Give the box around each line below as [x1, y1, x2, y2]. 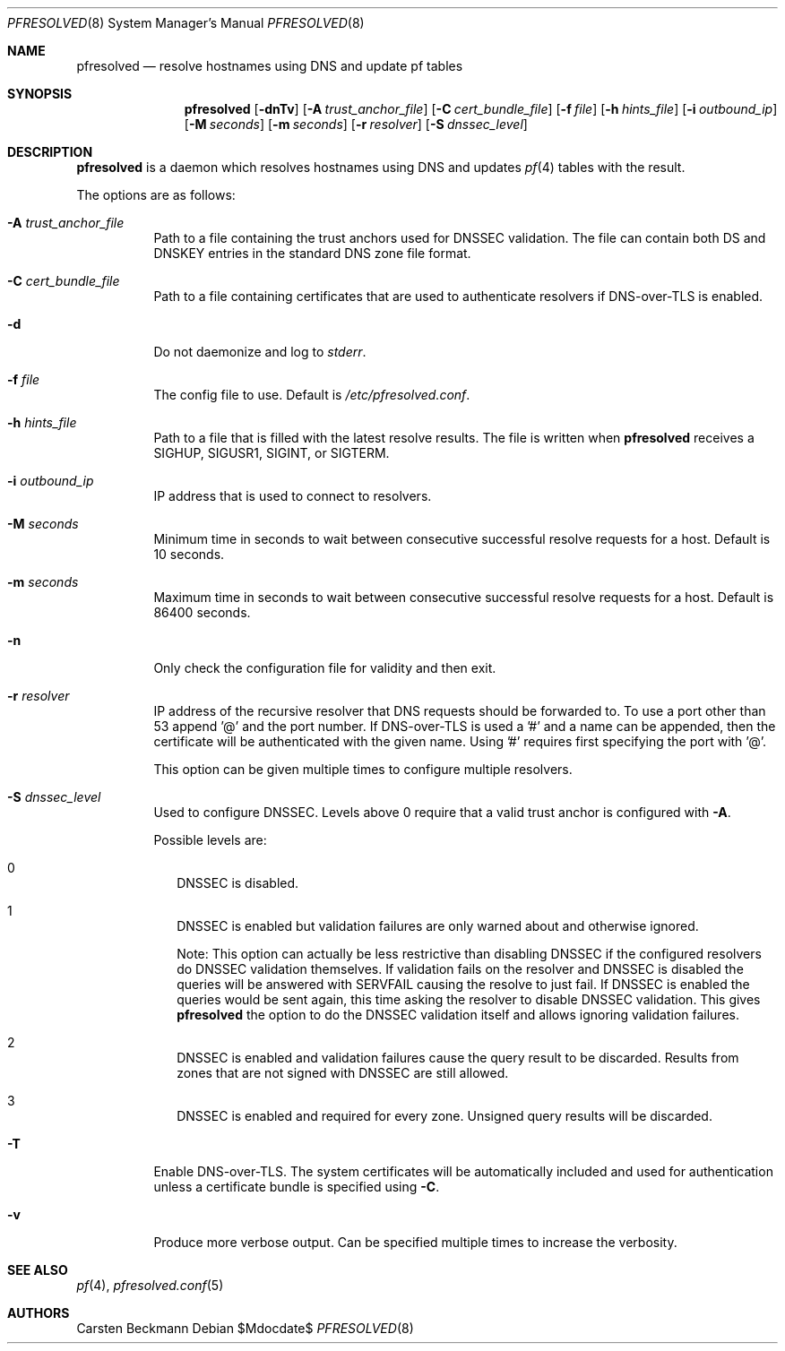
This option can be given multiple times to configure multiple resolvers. [153, 762, 573, 777]
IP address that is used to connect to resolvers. [153, 488, 432, 503]
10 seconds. [153, 546, 225, 562]
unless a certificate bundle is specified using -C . [153, 1179, 440, 1194]
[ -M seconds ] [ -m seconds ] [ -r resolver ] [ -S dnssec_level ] [184, 116, 528, 132]
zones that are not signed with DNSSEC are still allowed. [177, 1065, 509, 1080]
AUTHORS [7, 1305, 70, 1321]
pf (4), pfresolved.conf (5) [76, 1278, 224, 1293]
